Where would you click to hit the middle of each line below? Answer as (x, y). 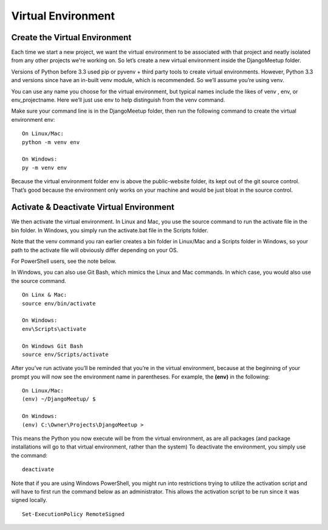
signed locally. (29, 500)
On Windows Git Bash (53, 346)
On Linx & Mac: (45, 295)
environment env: (33, 119)
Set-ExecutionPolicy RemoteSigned (73, 514)
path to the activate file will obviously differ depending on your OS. (95, 250)
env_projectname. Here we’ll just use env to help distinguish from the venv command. (118, 100)
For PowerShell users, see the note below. (64, 261)
